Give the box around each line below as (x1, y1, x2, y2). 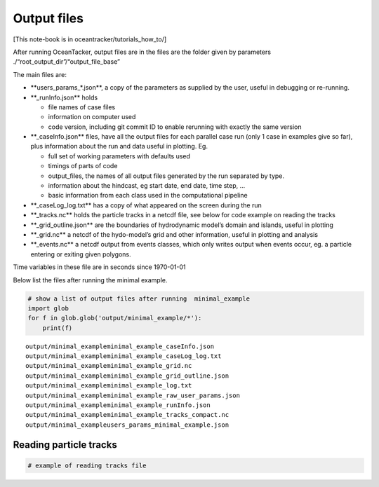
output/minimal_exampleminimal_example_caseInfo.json (25, 342, 214, 350)
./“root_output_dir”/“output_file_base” (13, 57, 121, 66)
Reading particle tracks (13, 439, 117, 451)
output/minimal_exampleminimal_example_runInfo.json (25, 402, 211, 409)
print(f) (42, 324, 73, 332)
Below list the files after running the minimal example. (13, 275, 168, 284)
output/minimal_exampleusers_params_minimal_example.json (25, 420, 230, 429)
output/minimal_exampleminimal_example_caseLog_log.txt (25, 352, 222, 360)
